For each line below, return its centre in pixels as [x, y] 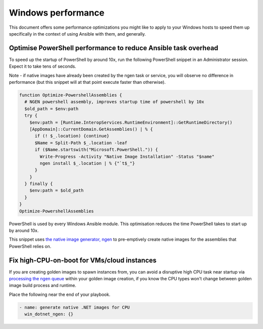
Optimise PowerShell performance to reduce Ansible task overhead [114, 48]
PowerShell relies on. [30, 246]
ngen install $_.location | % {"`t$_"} [87, 163]
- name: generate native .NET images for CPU [75, 307]
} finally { [39, 184]
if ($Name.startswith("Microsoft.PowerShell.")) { [96, 150]
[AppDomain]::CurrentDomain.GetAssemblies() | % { [91, 129]
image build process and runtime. [43, 286]
